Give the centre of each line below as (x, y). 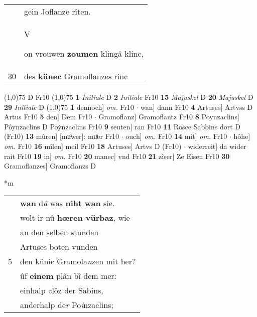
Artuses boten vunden (59, 247)
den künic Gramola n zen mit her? (78, 261)
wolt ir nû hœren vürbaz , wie (75, 218)
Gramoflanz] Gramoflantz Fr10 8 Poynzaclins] (169, 117)
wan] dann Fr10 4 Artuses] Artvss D (197, 107)
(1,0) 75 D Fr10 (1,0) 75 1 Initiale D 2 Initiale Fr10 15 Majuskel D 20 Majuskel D (129, 97)
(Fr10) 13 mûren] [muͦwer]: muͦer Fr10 (62, 136)
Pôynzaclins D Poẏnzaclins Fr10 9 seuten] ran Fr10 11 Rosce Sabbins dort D (122, 126)
